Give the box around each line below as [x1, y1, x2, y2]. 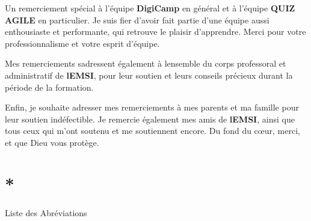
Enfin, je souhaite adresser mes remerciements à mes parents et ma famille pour [5, 101, 299, 114]
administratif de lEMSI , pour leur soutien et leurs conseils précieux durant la [5, 68, 293, 81]
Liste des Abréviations [5, 206, 87, 219]
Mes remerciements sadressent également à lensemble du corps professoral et [5, 57, 286, 70]
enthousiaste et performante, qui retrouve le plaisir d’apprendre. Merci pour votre [5, 25, 306, 38]
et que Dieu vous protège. [5, 136, 99, 148]
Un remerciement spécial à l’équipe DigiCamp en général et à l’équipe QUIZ [5, 2, 295, 14]
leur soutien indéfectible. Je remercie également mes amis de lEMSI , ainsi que [5, 112, 295, 125]
